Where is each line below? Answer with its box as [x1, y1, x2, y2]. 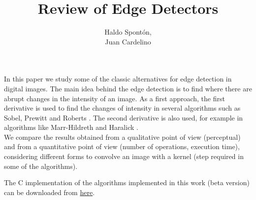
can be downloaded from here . [4, 187, 95, 197]
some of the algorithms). [4, 160, 78, 171]
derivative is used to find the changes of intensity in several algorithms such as [4, 103, 241, 113]
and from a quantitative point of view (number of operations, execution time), [4, 141, 240, 152]
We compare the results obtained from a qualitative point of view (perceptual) [4, 131, 241, 142]
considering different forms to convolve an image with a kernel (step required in [4, 151, 244, 161]
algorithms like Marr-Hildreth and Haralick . [4, 122, 138, 132]
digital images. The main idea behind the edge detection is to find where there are [4, 83, 252, 93]
